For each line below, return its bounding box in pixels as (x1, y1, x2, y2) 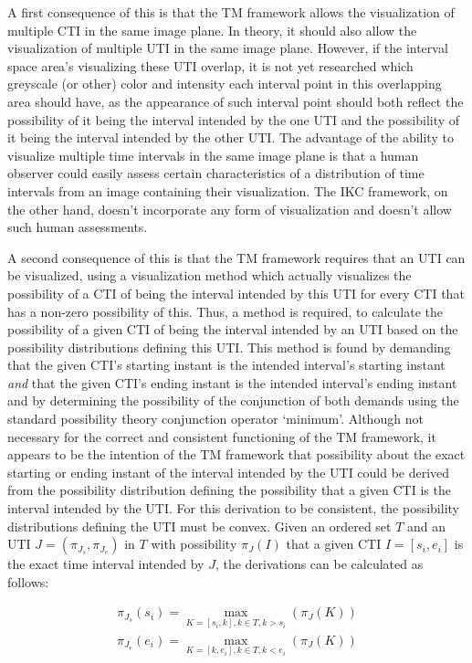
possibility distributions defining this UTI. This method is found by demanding (7, 337, 451, 356)
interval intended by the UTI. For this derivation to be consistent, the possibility (7, 499, 459, 518)
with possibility (151, 534, 237, 553)
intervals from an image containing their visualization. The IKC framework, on (7, 181, 448, 200)
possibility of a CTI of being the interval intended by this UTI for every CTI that (7, 283, 465, 302)
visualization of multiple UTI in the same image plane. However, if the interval (7, 38, 448, 58)
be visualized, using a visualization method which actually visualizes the (7, 266, 412, 285)
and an (407, 516, 446, 535)
